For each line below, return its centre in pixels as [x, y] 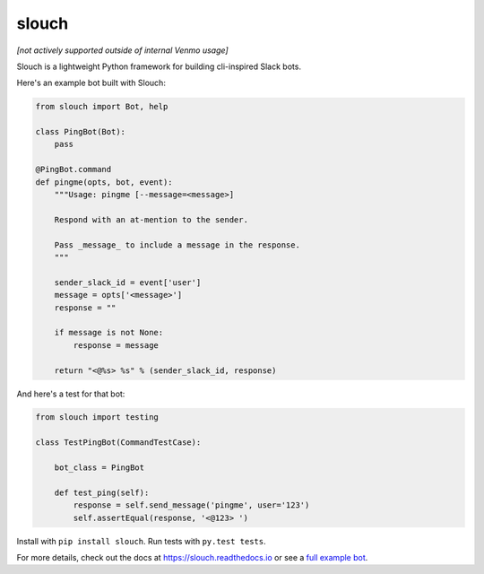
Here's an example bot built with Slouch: [91, 83]
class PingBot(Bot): [80, 132]
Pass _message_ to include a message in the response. [177, 245]
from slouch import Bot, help [102, 107]
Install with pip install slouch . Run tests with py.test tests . [141, 541]
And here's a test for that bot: [71, 394]
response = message [116, 345]
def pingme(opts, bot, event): [104, 182]
